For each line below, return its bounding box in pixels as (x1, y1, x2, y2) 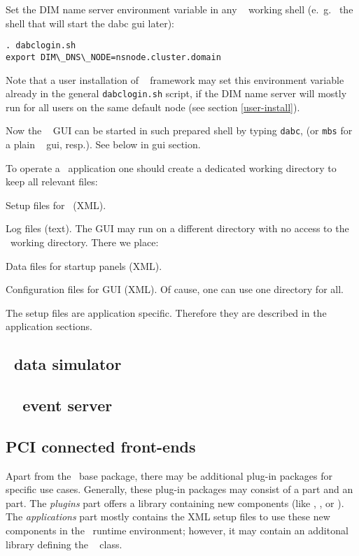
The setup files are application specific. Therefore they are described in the (6, 305, 327, 320)
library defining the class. (6, 536, 122, 551)
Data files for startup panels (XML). (6, 258, 162, 273)
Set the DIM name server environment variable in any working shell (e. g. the (6, 2, 353, 16)
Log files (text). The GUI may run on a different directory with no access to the (6, 221, 349, 236)
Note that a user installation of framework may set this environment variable (6, 72, 344, 87)
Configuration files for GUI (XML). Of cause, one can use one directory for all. (6, 282, 344, 297)
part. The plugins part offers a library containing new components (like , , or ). (6, 495, 344, 510)
